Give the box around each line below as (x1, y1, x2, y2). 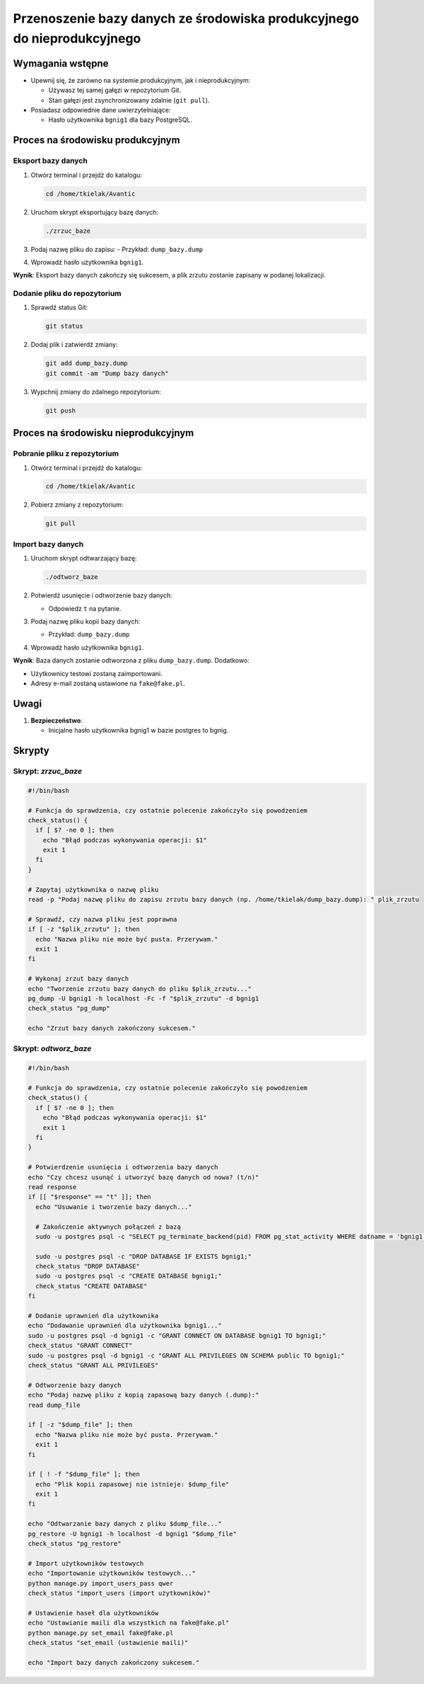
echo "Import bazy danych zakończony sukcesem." (28, 1659, 200, 1666)
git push (45, 406, 76, 414)
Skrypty (13, 745, 49, 757)
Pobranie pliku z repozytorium (13, 449, 119, 459)
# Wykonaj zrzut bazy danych (28, 975, 129, 983)
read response (28, 1183, 77, 1191)
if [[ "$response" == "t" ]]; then (28, 1193, 151, 1201)
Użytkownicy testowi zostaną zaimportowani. (30, 669, 163, 677)
